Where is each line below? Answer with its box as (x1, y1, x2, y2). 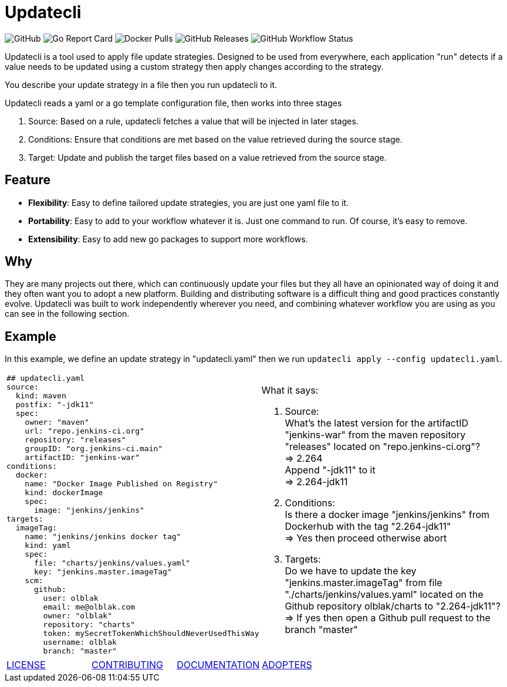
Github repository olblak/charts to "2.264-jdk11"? (285, 600, 501, 612)
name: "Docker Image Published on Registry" (25, 479, 218, 489)
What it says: (261, 384, 319, 397)
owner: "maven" (25, 418, 89, 427)
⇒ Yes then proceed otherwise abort (285, 532, 447, 544)
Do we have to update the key (285, 565, 417, 577)
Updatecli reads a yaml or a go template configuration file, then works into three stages (5, 97, 342, 108)
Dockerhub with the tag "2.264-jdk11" (285, 520, 451, 533)
